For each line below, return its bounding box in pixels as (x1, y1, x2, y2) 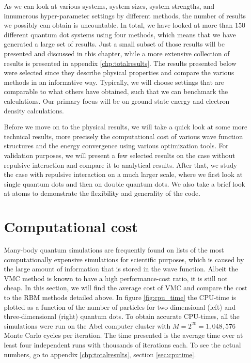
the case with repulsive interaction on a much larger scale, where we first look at (4, 169, 243, 179)
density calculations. (4, 105, 64, 115)
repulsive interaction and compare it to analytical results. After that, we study (4, 159, 237, 170)
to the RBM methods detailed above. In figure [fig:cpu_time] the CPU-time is (4, 292, 236, 302)
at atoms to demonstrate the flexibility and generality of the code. (4, 188, 201, 198)
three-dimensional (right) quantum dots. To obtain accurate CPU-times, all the (4, 311, 240, 321)
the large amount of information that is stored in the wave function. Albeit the (4, 264, 238, 274)
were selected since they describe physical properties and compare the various (4, 67, 234, 78)
